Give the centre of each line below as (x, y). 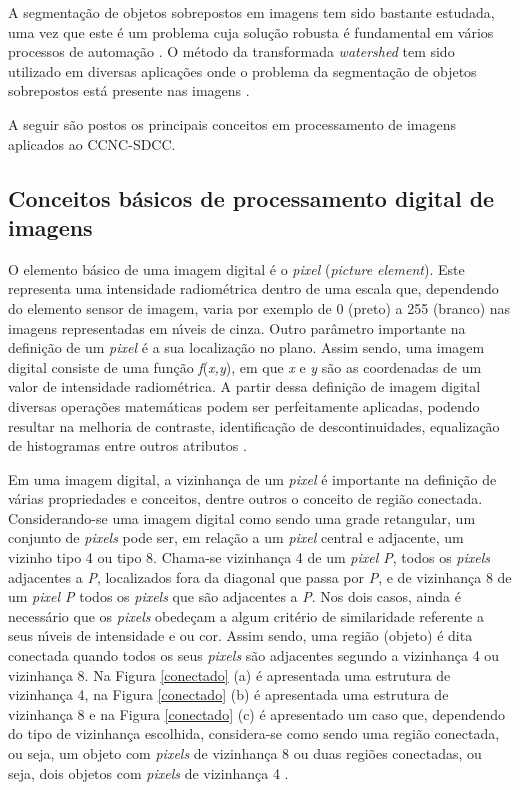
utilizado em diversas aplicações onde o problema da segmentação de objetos (242, 70)
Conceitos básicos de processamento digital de (251, 197)
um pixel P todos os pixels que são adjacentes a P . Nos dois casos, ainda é (234, 596)
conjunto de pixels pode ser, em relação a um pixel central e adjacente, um (236, 537)
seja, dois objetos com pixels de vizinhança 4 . (148, 772)
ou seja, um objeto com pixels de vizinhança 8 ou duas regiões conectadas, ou (245, 753)
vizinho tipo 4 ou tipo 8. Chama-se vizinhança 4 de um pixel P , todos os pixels (249, 557)
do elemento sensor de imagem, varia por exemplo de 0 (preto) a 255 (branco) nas (259, 307)
